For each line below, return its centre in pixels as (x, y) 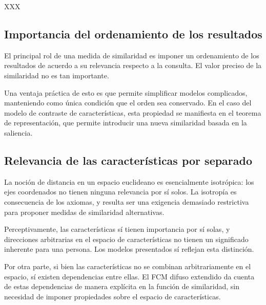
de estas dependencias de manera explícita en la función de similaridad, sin (122, 286)
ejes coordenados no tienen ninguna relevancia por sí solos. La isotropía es (120, 192)
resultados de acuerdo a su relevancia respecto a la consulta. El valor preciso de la (133, 65)
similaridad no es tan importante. (57, 75)
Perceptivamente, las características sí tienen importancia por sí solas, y (117, 229)
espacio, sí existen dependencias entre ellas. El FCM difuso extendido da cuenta (129, 276)
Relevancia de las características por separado (128, 160)
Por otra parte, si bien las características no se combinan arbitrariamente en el (128, 266)
